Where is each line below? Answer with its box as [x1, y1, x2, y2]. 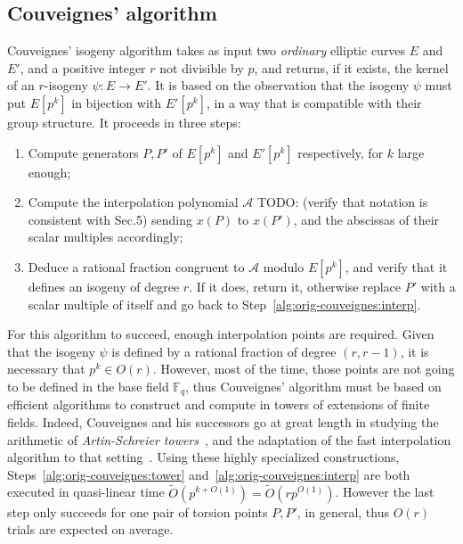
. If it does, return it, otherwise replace [189, 276, 402, 295]
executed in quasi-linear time [7, 482, 165, 501]
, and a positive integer [20, 58, 146, 77]
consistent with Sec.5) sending [28, 210, 192, 228]
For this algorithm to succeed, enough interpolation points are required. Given [7, 325, 435, 343]
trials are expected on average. [7, 520, 174, 539]
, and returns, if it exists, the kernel [254, 58, 449, 77]
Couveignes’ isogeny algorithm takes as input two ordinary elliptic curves [7, 41, 406, 60]
